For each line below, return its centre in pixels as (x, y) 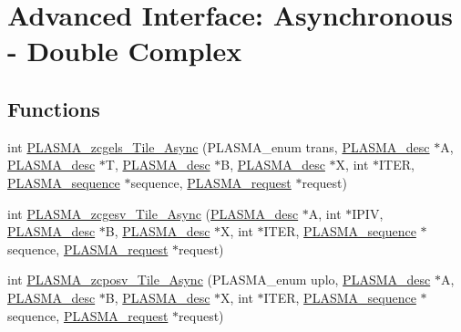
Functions (54, 108)
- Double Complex (125, 51)
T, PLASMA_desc (158, 165)
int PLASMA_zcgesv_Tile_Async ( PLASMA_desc (153, 213)
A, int (325, 213)
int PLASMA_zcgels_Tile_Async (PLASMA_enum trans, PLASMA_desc (219, 146)
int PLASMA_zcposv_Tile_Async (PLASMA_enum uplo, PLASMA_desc (219, 280)
